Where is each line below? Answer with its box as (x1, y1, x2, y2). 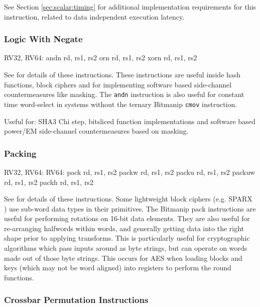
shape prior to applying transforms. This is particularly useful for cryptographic (4, 233, 250, 243)
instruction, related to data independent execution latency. (4, 11, 185, 22)
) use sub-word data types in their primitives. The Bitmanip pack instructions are (4, 203, 256, 214)
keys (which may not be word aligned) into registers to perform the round (4, 262, 231, 273)
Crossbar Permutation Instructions (4, 293, 149, 306)
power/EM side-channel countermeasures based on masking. (4, 126, 189, 136)
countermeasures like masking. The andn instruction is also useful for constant (4, 89, 244, 99)
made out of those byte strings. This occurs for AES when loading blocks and (4, 252, 242, 263)
